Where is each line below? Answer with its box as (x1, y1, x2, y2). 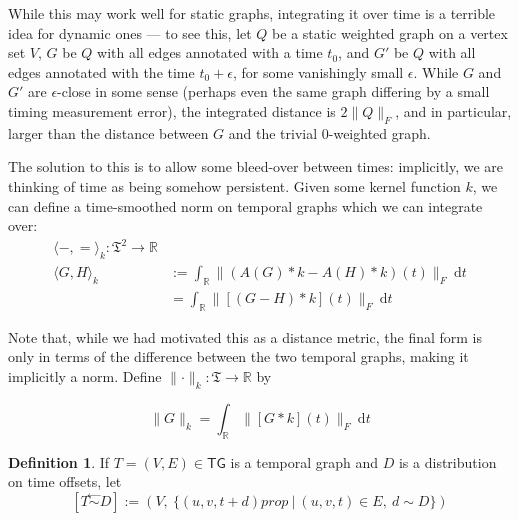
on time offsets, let (8, 471, 122, 492)
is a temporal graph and (230, 451, 379, 472)
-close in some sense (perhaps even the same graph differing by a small (57, 81, 490, 102)
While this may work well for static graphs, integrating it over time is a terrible (8, 3, 496, 23)
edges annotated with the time (8, 61, 195, 82)
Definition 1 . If (8, 451, 110, 472)
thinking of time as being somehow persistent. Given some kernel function (8, 175, 461, 196)
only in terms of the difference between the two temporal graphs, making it (8, 346, 469, 367)
